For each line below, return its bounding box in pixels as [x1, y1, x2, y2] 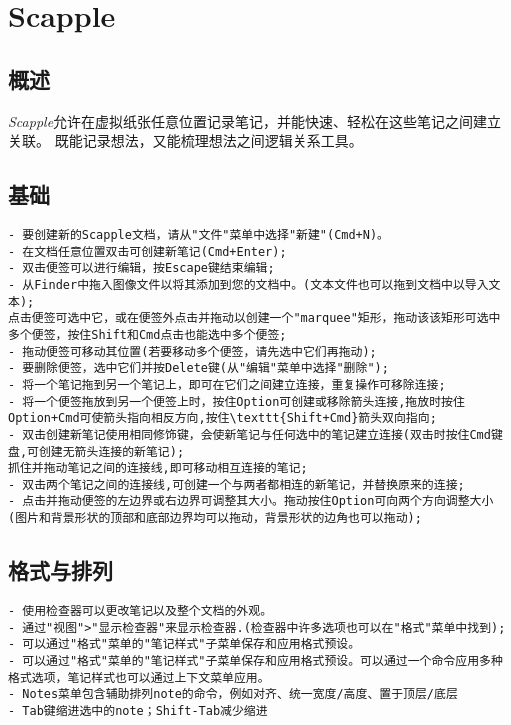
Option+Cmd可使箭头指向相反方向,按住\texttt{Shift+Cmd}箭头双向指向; [8, 411, 437, 426]
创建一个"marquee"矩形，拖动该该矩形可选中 [245, 311, 501, 326]
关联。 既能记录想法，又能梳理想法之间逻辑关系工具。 [8, 130, 363, 151]
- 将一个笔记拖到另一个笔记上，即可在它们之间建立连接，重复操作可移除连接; [8, 377, 446, 392]
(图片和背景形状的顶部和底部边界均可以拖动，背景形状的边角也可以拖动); [8, 511, 422, 526]
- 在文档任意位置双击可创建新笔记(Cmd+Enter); [8, 244, 287, 259]
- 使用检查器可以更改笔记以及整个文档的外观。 [8, 603, 273, 618]
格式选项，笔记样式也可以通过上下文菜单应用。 [8, 670, 270, 685]
